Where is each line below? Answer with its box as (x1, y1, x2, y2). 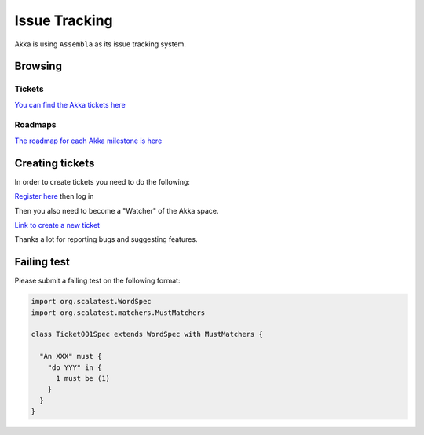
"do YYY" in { (47, 363, 102, 372)
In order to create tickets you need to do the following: (14, 177, 190, 186)
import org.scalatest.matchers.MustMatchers (31, 308, 206, 317)
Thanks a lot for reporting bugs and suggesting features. (14, 235, 198, 244)
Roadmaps (14, 119, 57, 130)
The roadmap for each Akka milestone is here (14, 136, 163, 145)
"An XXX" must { (39, 352, 102, 361)
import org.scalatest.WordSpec (31, 297, 152, 306)
